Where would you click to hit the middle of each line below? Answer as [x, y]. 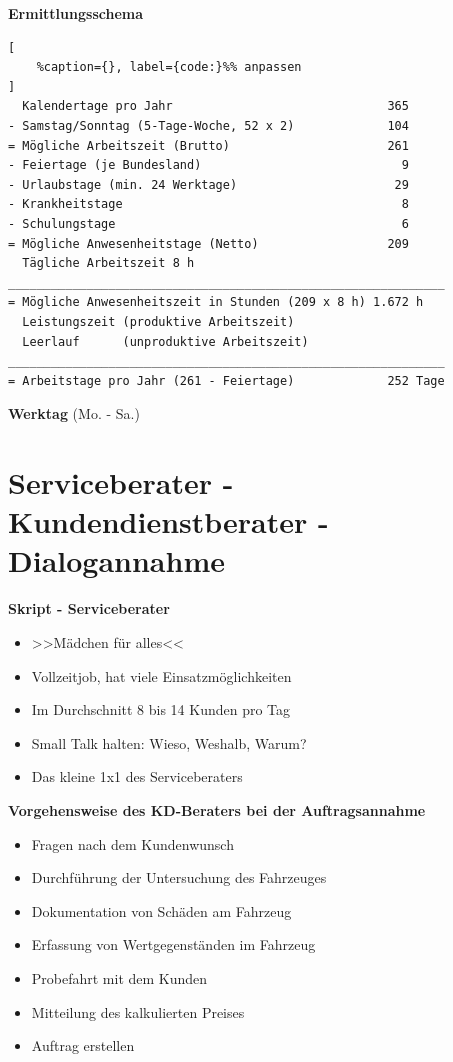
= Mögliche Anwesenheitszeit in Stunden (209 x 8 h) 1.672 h [216, 302]
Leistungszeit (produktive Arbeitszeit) [158, 321]
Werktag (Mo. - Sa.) [74, 413]
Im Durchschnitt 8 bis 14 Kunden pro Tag [161, 709]
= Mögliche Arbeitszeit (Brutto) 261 [208, 145]
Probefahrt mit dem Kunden [119, 977]
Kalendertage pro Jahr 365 [215, 106]
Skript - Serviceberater [89, 608]
